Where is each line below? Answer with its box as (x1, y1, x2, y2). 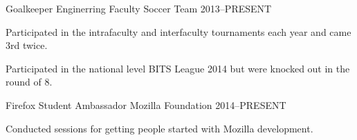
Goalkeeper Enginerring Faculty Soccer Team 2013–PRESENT (6, 1, 272, 15)
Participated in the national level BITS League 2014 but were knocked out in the (6, 61, 350, 75)
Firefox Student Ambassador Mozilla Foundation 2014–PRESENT (6, 97, 286, 112)
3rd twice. (6, 38, 48, 52)
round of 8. (6, 74, 53, 89)
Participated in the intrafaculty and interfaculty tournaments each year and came (6, 24, 351, 39)
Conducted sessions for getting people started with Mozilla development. (6, 121, 313, 135)
